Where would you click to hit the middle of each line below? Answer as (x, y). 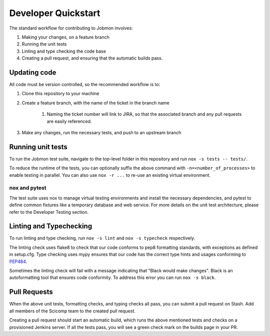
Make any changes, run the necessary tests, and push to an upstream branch (101, 132)
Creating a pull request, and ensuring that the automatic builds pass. (92, 58)
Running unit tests (38, 147)
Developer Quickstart (55, 13)
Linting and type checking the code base (64, 51)
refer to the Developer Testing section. (49, 212)
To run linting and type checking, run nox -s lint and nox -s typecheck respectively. (102, 238)
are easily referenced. (69, 121)
